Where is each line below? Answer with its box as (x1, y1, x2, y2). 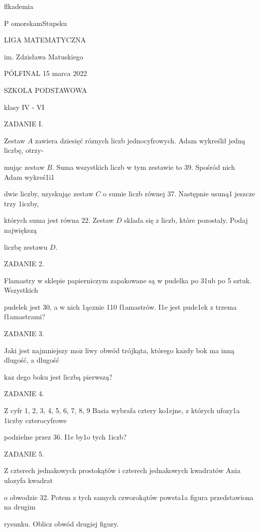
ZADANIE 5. (4, 448, 44, 459)
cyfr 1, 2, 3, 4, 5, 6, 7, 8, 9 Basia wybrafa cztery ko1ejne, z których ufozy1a (10, 405, 240, 416)
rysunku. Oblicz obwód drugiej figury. (4, 518, 119, 529)
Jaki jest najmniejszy (4, 345, 68, 355)
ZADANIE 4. (4, 388, 44, 399)
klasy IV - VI (4, 101, 44, 112)
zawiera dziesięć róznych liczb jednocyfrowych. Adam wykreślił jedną (35, 135, 246, 145)
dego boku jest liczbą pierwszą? (16, 371, 113, 382)
